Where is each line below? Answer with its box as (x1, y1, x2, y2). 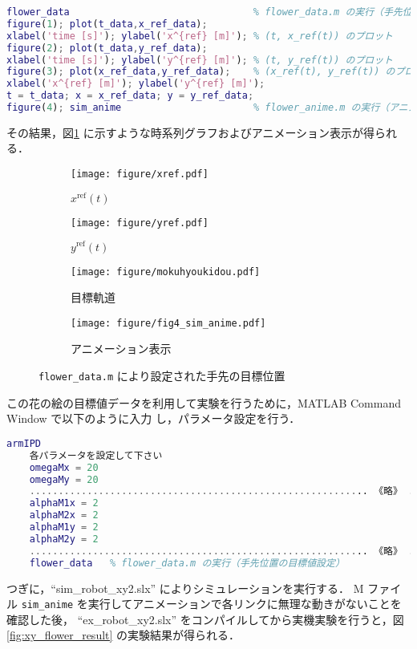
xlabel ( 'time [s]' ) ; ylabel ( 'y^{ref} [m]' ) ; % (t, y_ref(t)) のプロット (6, 54, 393, 66)
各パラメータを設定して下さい (29, 449, 163, 461)
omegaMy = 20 (29, 473, 99, 485)
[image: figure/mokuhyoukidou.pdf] (71, 266, 261, 278)
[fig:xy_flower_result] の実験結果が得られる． (6, 627, 241, 643)
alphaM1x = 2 (29, 497, 99, 509)
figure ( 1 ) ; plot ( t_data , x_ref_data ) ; (6, 18, 208, 30)
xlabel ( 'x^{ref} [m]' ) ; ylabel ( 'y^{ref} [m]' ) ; (6, 78, 265, 90)
